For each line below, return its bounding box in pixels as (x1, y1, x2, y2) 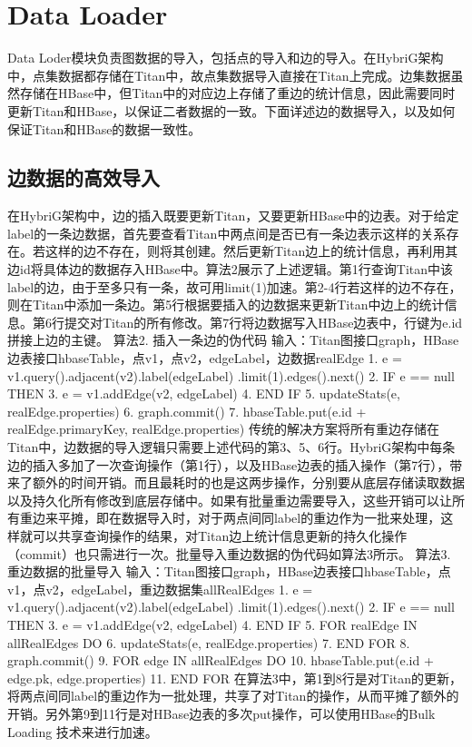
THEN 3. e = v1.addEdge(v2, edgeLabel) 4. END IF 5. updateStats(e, (7, 384, 400, 403)
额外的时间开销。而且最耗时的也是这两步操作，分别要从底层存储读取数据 (32, 473, 465, 492)
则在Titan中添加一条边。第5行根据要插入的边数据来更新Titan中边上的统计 (7, 295, 445, 314)
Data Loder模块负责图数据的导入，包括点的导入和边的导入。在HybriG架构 (7, 48, 444, 67)
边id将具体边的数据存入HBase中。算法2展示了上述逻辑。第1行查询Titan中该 (7, 260, 454, 279)
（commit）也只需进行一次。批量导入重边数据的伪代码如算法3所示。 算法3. (7, 544, 451, 563)
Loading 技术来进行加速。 (7, 722, 158, 741)
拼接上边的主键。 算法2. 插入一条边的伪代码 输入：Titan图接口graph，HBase (7, 330, 459, 349)
